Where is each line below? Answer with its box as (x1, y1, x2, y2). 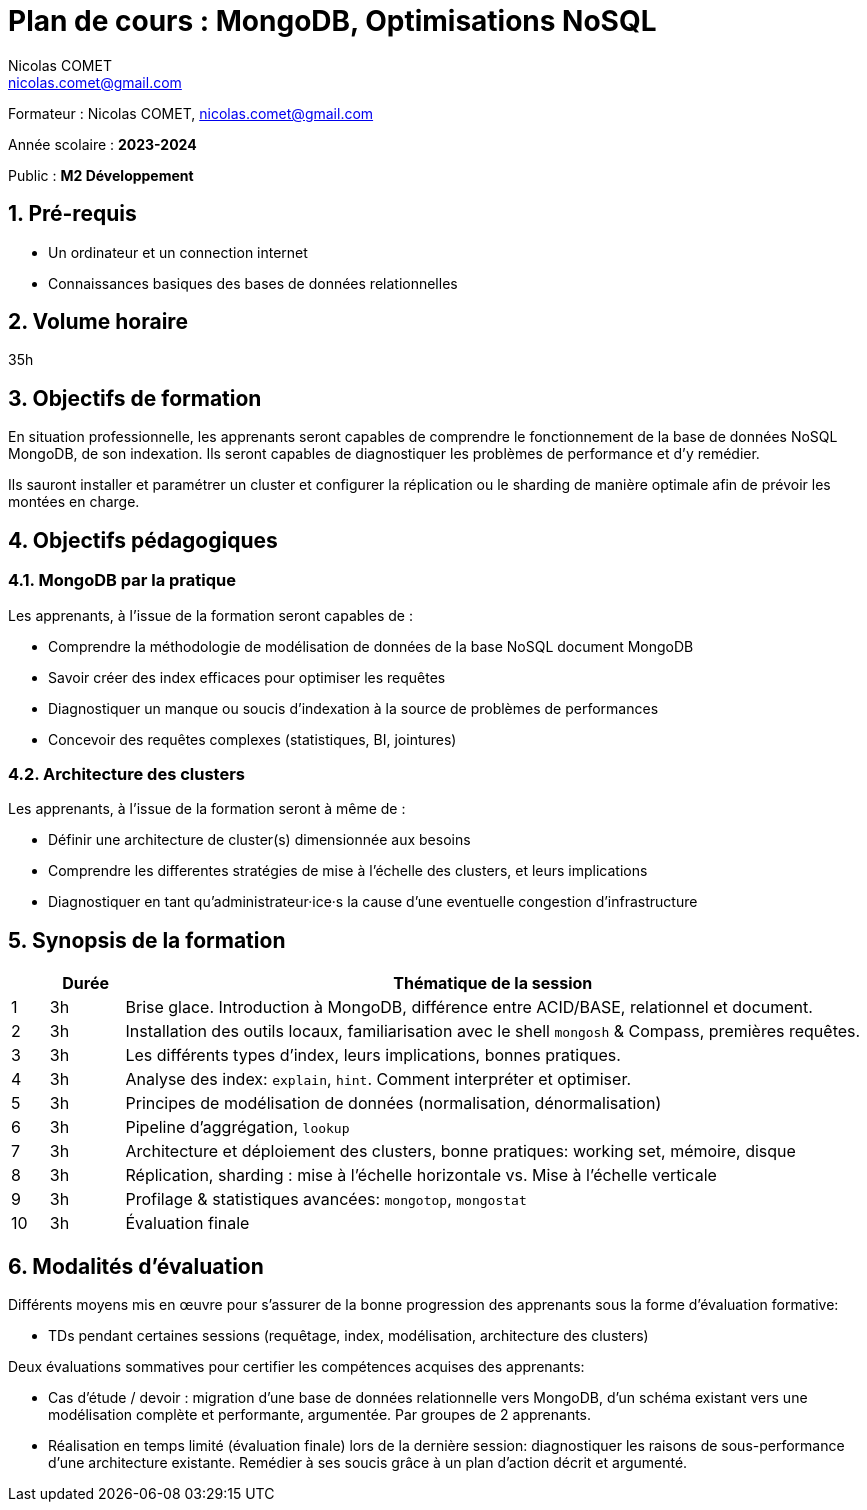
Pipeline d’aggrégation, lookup (125, 1117, 350, 1138)
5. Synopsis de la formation (8, 927, 286, 953)
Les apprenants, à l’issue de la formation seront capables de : (8, 606, 413, 624)
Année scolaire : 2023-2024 (8, 135, 197, 153)
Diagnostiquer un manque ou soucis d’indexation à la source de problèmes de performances (48, 699, 659, 717)
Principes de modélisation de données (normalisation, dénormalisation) (125, 1093, 662, 1114)
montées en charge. (8, 493, 140, 511)
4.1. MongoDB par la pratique (8, 570, 236, 591)
